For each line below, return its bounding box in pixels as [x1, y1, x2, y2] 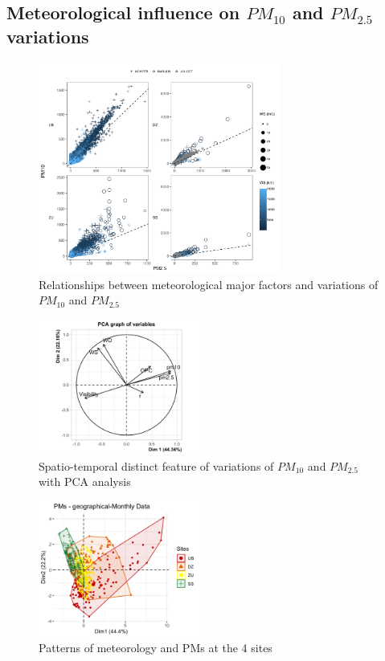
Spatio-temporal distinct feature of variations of [39, 457, 274, 474]
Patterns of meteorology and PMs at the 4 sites [39, 639, 272, 656]
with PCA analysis [39, 473, 131, 490]
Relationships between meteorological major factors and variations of [39, 275, 379, 292]
